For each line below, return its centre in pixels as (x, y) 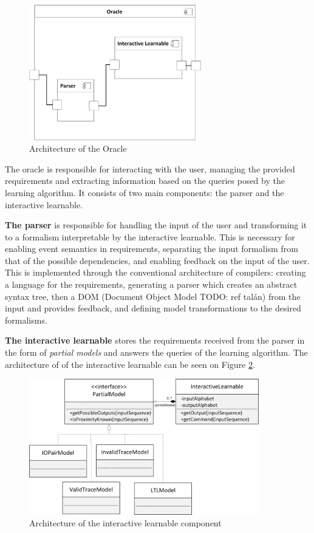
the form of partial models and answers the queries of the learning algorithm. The (156, 352)
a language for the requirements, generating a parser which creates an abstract (151, 284)
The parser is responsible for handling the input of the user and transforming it (156, 225)
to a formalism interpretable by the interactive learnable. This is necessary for (150, 236)
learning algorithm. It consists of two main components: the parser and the (145, 192)
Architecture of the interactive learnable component (125, 523)
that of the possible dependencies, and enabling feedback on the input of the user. (157, 260)
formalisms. (26, 320)
